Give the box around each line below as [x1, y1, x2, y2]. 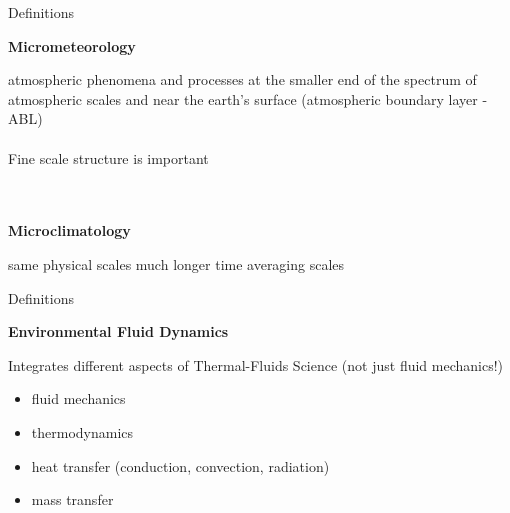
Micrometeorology [8, 35, 136, 56]
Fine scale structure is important [8, 147, 209, 168]
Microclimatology [8, 220, 131, 241]
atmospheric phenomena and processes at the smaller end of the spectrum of [8, 69, 477, 90]
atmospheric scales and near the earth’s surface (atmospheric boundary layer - [8, 88, 488, 109]
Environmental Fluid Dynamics [8, 321, 229, 342]
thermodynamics [31, 421, 134, 442]
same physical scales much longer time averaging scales [8, 253, 345, 274]
